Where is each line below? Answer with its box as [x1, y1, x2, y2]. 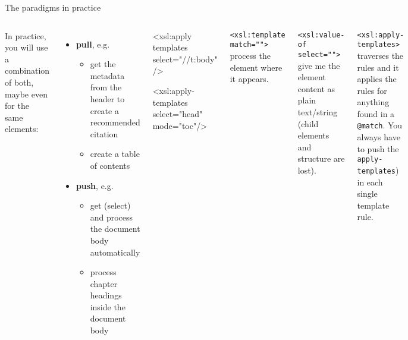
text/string [297, 105, 338, 118]
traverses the [357, 49, 404, 61]
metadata [90, 69, 125, 81]
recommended [90, 116, 140, 128]
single [357, 187, 378, 200]
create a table [90, 147, 140, 160]
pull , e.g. [76, 37, 110, 50]
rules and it [357, 61, 399, 73]
